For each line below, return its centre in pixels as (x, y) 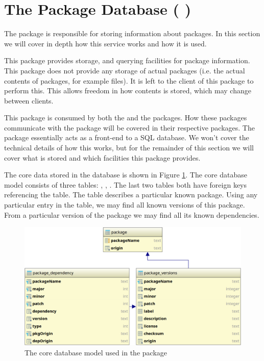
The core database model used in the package (96, 352)
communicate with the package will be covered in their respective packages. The (129, 127)
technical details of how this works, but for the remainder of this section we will (129, 148)
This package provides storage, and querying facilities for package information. (127, 60)
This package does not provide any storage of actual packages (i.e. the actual (125, 70)
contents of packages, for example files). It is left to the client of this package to (129, 80)
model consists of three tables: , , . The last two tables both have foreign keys (126, 184)
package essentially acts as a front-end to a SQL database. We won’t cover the (127, 137)
